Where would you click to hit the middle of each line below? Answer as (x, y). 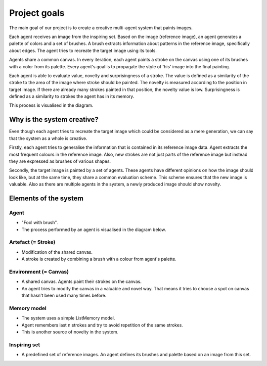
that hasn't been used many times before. (64, 296)
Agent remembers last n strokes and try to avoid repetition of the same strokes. (102, 325)
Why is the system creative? (54, 119)
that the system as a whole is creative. (48, 138)
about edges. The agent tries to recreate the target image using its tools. (83, 50)
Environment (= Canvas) (39, 272)
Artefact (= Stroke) (32, 242)
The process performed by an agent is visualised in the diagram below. (94, 229)
